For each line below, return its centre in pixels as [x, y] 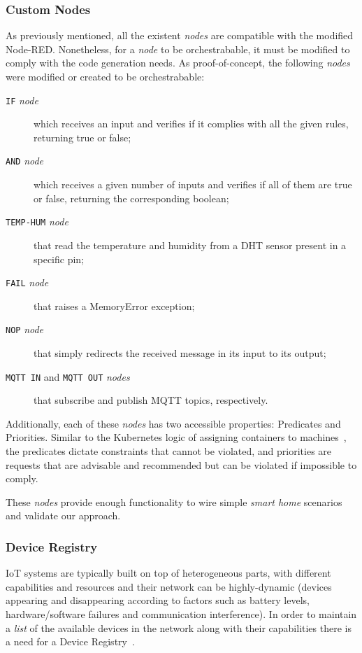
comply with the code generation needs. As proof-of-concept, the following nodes [178, 63]
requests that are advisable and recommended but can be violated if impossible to [181, 464]
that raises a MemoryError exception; [114, 306]
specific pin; [59, 259]
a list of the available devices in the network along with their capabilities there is [179, 627]
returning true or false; [82, 137]
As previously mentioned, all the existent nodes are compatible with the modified [180, 35]
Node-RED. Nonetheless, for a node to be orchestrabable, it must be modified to [178, 49]
